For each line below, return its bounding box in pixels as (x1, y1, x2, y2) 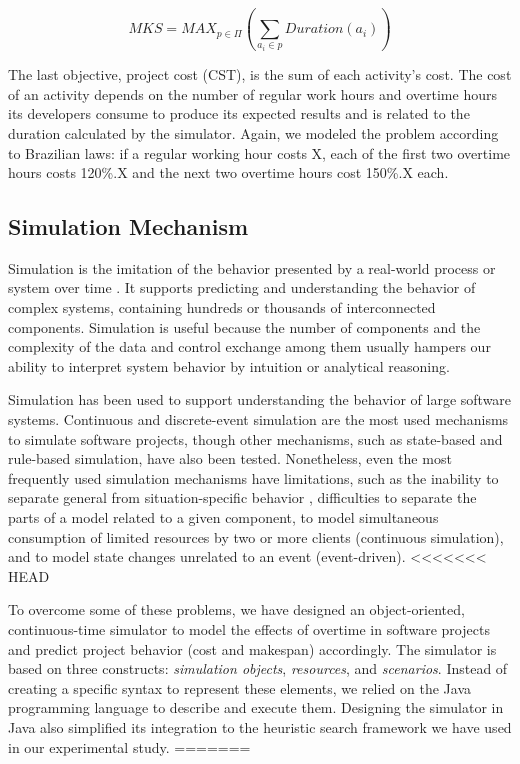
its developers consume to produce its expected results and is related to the (8, 103, 470, 124)
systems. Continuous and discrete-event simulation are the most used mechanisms (8, 409, 509, 430)
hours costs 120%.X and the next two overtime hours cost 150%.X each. (8, 162, 449, 183)
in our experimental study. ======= (8, 736, 251, 757)
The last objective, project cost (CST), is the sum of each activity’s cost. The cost (8, 64, 512, 85)
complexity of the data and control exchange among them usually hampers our (8, 336, 491, 357)
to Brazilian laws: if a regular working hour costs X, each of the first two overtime (8, 142, 511, 163)
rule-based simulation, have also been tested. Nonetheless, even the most (8, 448, 452, 469)
